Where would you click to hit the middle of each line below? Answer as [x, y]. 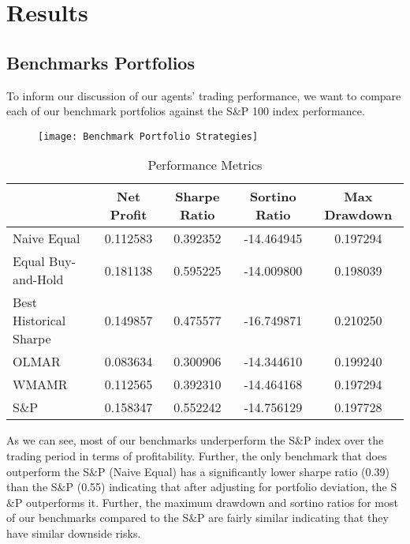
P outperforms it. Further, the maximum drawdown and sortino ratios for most [206, 502]
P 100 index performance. [303, 111]
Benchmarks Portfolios [101, 62]
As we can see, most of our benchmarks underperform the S [151, 440]
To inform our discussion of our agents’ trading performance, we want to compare [204, 95]
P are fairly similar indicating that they [293, 518]
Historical [39, 321]
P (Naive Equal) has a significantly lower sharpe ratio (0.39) [244, 471]
